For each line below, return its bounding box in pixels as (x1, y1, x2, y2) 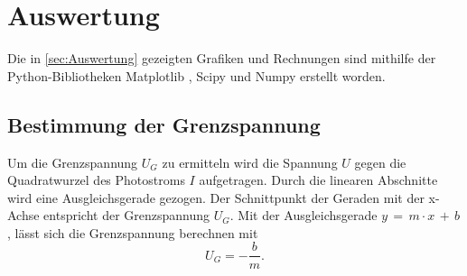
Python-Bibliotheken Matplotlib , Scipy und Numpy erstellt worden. (7, 66, 386, 85)
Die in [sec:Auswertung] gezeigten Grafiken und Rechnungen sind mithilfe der (7, 49, 436, 68)
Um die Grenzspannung (7, 152, 138, 171)
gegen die (354, 152, 406, 171)
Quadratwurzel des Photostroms (7, 170, 185, 189)
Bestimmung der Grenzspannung (7, 110, 321, 138)
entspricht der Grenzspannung (43, 206, 210, 225)
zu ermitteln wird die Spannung (162, 152, 338, 171)
